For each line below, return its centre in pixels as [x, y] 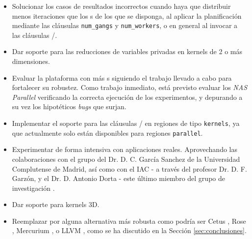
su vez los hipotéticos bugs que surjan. [69, 106]
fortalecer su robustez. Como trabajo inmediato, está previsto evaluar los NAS [130, 87]
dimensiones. [31, 61]
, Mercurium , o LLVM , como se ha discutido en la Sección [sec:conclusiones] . [129, 230]
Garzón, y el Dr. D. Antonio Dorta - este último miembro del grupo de [118, 178]
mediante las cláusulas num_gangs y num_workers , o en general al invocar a [125, 25]
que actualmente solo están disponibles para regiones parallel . [107, 133]
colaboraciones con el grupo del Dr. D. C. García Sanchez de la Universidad [126, 159]
